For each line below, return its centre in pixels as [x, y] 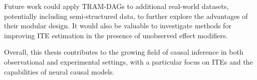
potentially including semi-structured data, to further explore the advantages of [126, 16]
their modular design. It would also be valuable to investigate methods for [118, 26]
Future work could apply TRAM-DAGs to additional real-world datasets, [116, 6]
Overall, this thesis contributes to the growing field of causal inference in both [124, 52]
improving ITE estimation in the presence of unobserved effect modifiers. [116, 35]
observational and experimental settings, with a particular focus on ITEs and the [128, 61]
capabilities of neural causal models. [59, 71]
